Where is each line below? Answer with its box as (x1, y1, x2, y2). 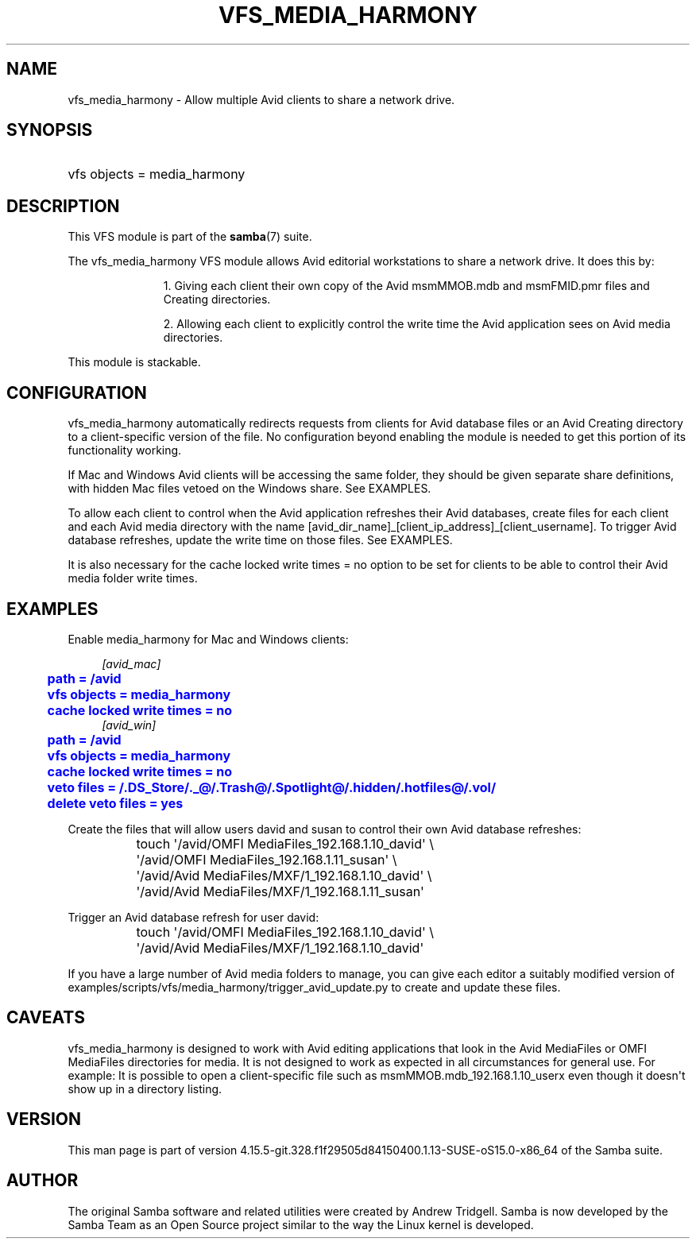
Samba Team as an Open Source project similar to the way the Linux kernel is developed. (68, 1217, 534, 1231)
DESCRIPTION (6, 195, 120, 216)
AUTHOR (6, 1170, 79, 1191)
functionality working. (68, 443, 182, 458)
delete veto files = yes (47, 795, 184, 811)
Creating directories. (163, 292, 271, 307)
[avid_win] (102, 717, 157, 732)
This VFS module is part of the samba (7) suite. (68, 230, 312, 244)
